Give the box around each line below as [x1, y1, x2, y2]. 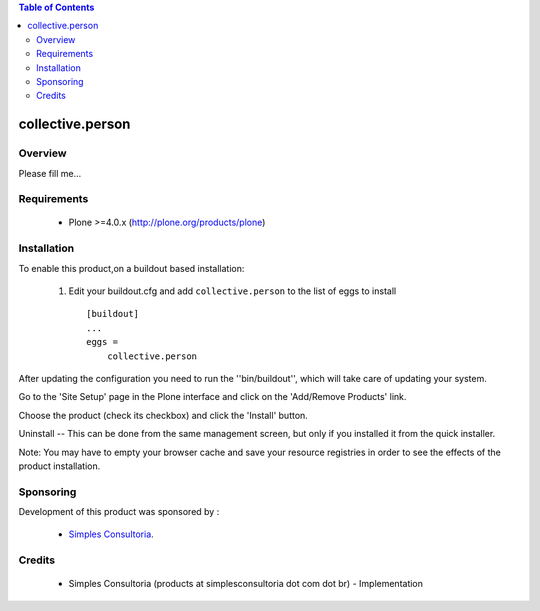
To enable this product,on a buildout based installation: [18, 262, 245, 274]
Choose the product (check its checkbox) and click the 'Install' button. [18, 409, 309, 421]
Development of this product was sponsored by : [18, 506, 220, 518]
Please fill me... [18, 167, 82, 179]
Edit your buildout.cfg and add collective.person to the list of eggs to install [68, 285, 397, 297]
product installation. [18, 460, 101, 472]
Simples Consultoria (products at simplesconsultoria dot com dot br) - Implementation [68, 578, 424, 590]
